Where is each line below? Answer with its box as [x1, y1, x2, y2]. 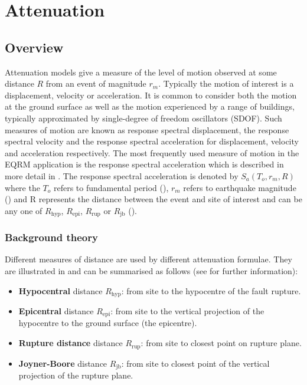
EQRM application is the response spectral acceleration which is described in [5, 158, 284, 170]
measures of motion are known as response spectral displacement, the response [5, 123, 289, 136]
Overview [5, 38, 64, 56]
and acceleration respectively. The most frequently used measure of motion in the [5, 146, 299, 159]
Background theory [5, 230, 98, 245]
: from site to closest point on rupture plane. [141, 337, 302, 349]
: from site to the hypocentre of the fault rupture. [121, 284, 301, 297]
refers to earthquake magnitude [183, 181, 296, 193]
